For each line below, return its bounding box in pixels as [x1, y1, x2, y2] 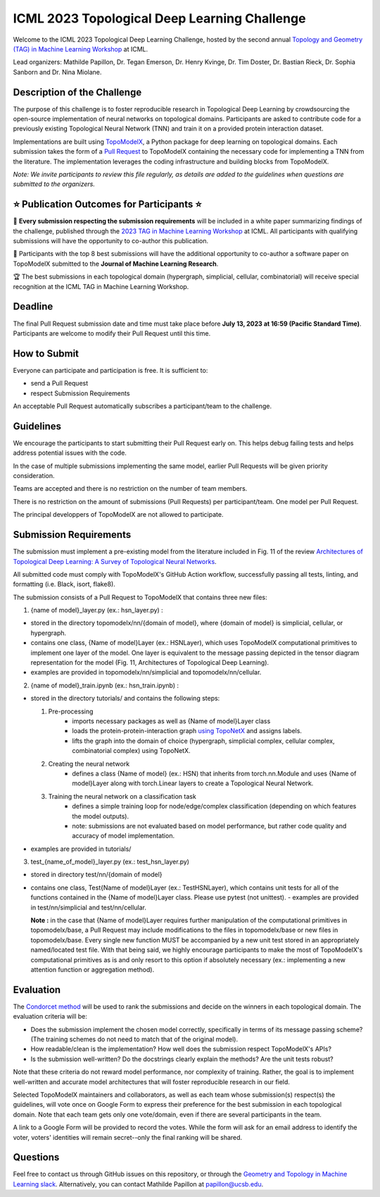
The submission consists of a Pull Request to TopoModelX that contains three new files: [13, 593, 267, 601]
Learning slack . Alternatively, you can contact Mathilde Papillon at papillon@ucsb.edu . [13, 1179, 264, 1188]
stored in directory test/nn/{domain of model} [30, 871, 163, 879]
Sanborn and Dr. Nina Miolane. [13, 68, 102, 76]
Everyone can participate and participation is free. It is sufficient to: [13, 366, 208, 374]
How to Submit [13, 348, 80, 360]
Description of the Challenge [13, 86, 142, 98]
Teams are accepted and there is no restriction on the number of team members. [13, 484, 248, 493]
